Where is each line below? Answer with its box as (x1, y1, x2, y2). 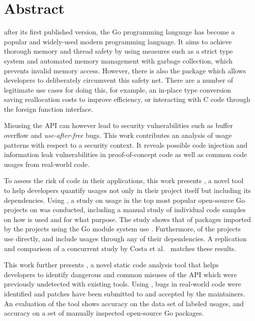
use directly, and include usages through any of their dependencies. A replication (4, 233, 247, 243)
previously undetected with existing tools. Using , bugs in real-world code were (4, 279, 241, 289)
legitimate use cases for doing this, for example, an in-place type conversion (4, 84, 231, 95)
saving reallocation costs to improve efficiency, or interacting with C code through (4, 94, 251, 104)
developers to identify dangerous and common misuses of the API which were (4, 269, 237, 279)
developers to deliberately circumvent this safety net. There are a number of (4, 75, 233, 85)
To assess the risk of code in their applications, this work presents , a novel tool (4, 175, 244, 186)
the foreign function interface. (4, 103, 93, 114)
